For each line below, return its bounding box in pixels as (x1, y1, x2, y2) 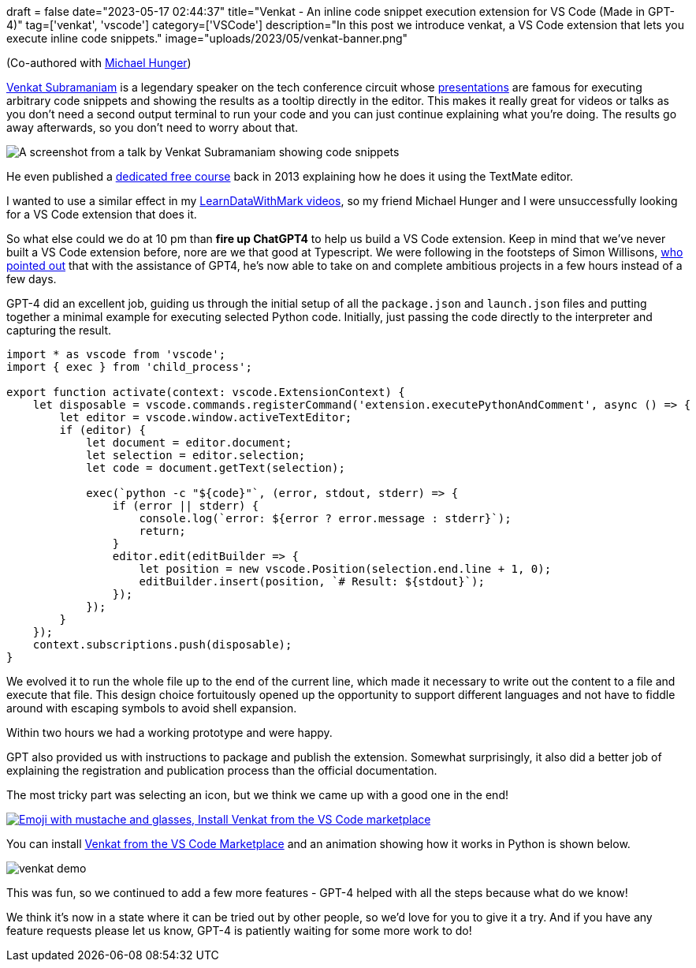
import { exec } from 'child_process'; (6, 361, 252, 373)
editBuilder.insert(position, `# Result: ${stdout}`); (139, 575, 485, 588)
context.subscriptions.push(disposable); (32, 638, 292, 651)
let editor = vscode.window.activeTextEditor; (59, 411, 352, 424)
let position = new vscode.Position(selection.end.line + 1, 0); (139, 562, 552, 575)
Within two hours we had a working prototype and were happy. (6, 726, 333, 739)
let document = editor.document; (86, 436, 292, 449)
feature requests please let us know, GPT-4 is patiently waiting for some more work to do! (6, 924, 472, 937)
